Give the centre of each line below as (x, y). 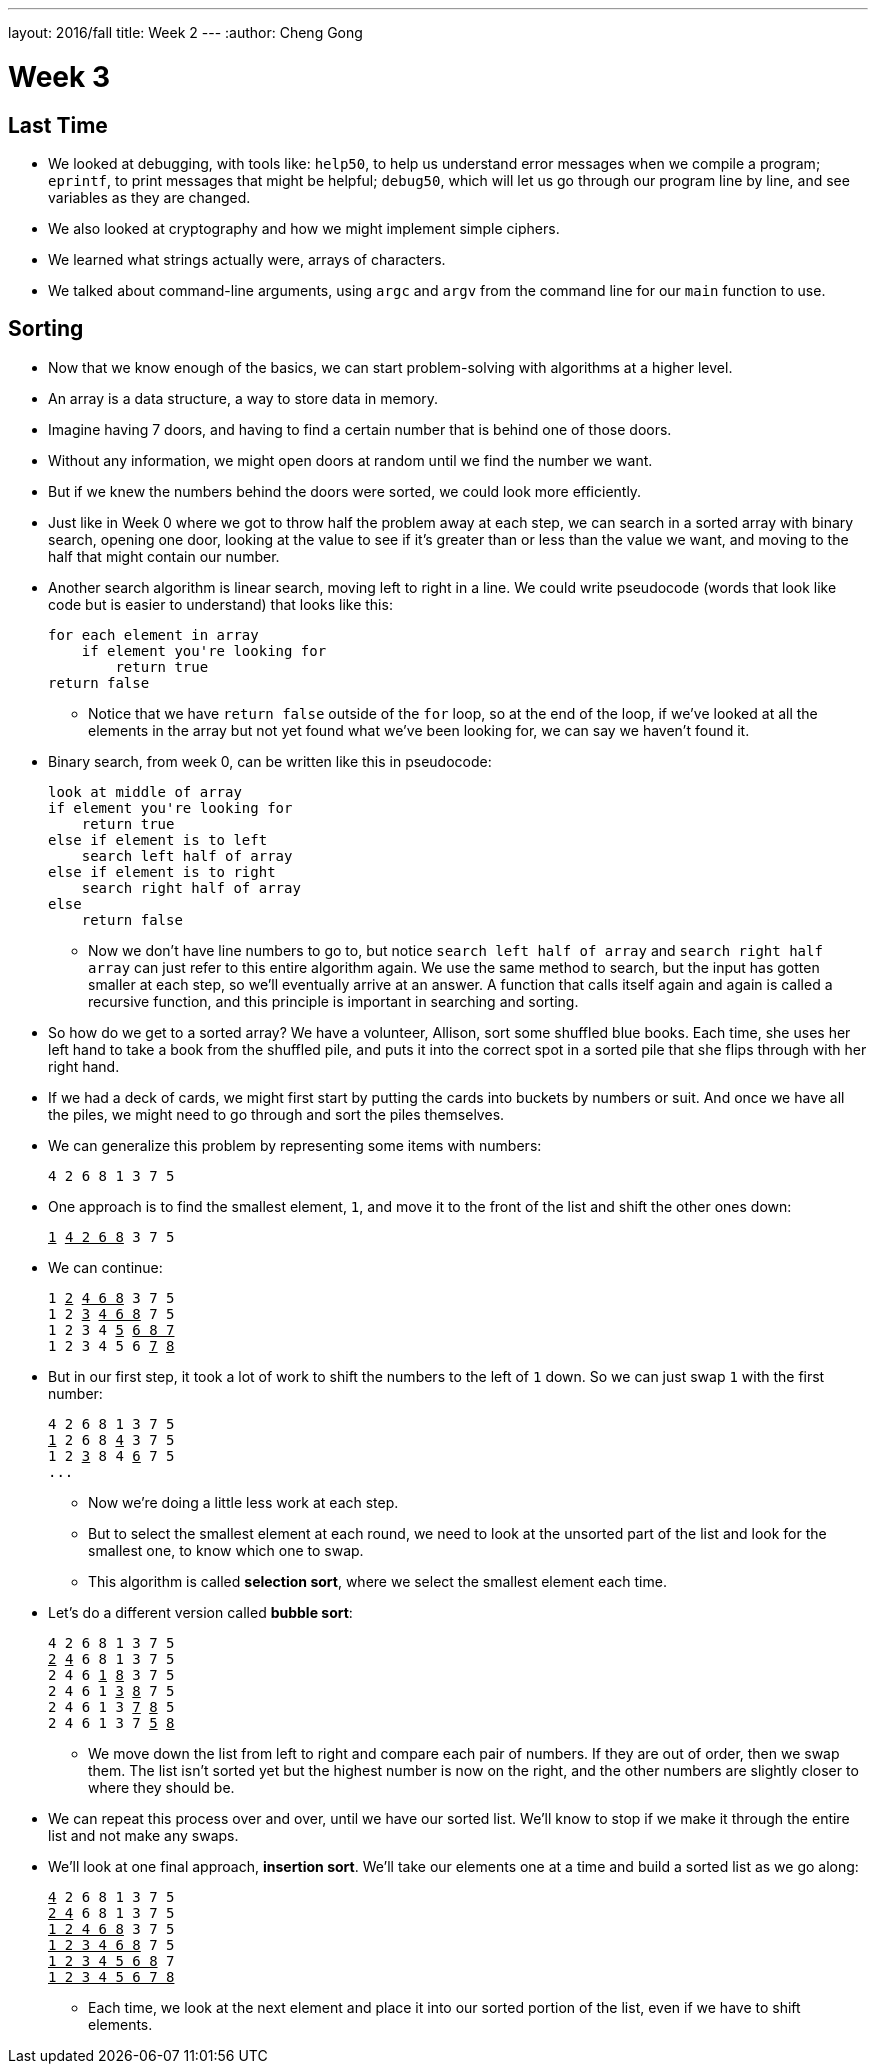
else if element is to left (158, 839)
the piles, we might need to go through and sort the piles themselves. (276, 1114)
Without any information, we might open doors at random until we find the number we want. (350, 460)
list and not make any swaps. (143, 1835)
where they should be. (161, 1787)
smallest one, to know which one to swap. (226, 1550)
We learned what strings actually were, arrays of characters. (247, 259)
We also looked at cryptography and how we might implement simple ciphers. (304, 228)
